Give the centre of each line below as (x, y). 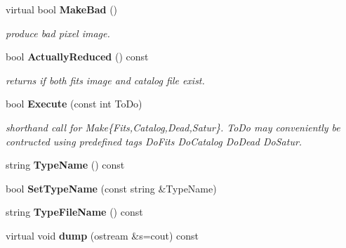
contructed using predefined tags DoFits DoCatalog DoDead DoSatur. (154, 141)
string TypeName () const (65, 165)
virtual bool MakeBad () (62, 9)
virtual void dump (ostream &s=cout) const (102, 235)
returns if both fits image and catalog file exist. (105, 80)
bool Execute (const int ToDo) (74, 104)
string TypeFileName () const (74, 212)
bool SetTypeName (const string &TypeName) (111, 188)
